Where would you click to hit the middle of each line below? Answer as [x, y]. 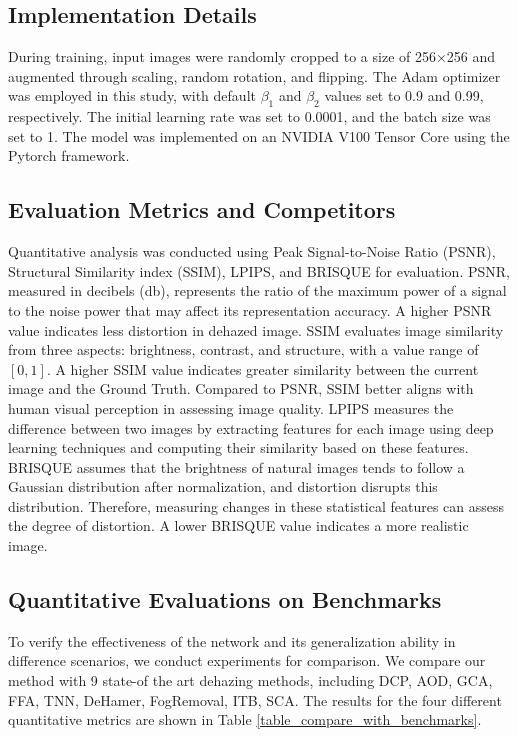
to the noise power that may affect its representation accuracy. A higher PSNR [250, 309]
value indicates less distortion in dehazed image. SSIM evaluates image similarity [256, 329]
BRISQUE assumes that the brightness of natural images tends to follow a [236, 466]
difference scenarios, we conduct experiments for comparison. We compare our [247, 660]
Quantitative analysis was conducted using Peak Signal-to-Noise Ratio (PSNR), [252, 251]
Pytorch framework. [69, 155]
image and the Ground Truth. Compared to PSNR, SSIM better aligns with [241, 388]
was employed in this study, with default [132, 95]
